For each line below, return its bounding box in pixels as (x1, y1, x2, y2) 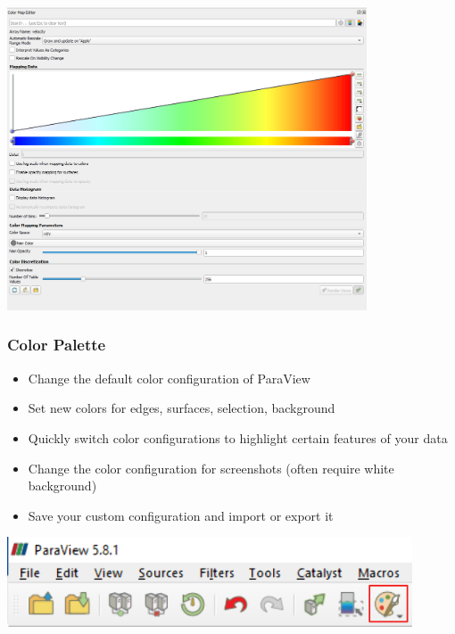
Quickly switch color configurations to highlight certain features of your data (28, 428, 448, 447)
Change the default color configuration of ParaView (28, 368, 310, 387)
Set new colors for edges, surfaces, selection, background (28, 399, 335, 417)
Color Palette (7, 333, 106, 356)
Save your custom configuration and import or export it (28, 506, 334, 524)
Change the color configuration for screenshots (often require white (28, 458, 394, 477)
